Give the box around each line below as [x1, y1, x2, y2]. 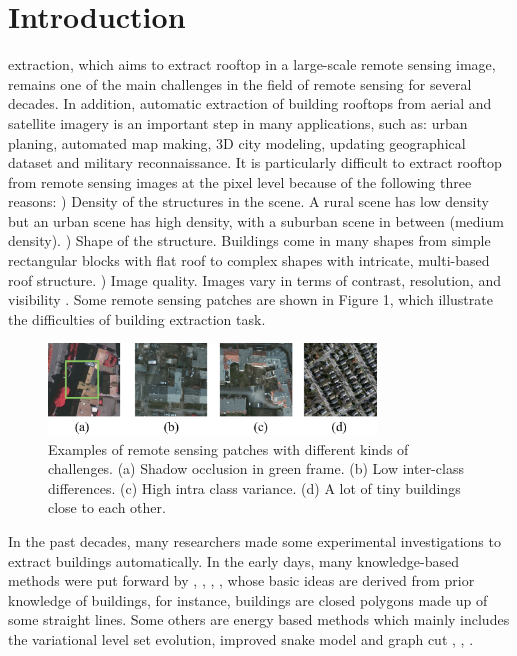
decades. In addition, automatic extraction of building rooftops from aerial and [8, 93, 492, 114]
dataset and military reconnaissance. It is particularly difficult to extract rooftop [8, 152, 502, 173]
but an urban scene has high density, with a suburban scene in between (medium [8, 210, 504, 231]
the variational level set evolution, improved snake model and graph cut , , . [8, 628, 474, 649]
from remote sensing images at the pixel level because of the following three [8, 171, 472, 192]
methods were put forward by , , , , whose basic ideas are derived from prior [8, 570, 475, 591]
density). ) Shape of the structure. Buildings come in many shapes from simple [8, 230, 491, 251]
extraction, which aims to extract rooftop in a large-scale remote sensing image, [8, 54, 496, 75]
